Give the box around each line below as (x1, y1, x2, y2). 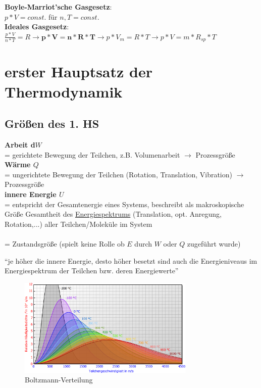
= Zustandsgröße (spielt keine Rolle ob (5, 238, 125, 249)
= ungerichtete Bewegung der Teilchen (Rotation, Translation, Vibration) (5, 169, 232, 179)
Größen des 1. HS (5, 116, 99, 131)
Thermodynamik (5, 81, 123, 102)
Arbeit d (5, 139, 35, 150)
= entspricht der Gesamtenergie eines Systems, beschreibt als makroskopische (5, 199, 244, 209)
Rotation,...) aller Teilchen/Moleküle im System (5, 218, 152, 229)
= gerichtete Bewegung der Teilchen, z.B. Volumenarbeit (5, 149, 180, 160)
